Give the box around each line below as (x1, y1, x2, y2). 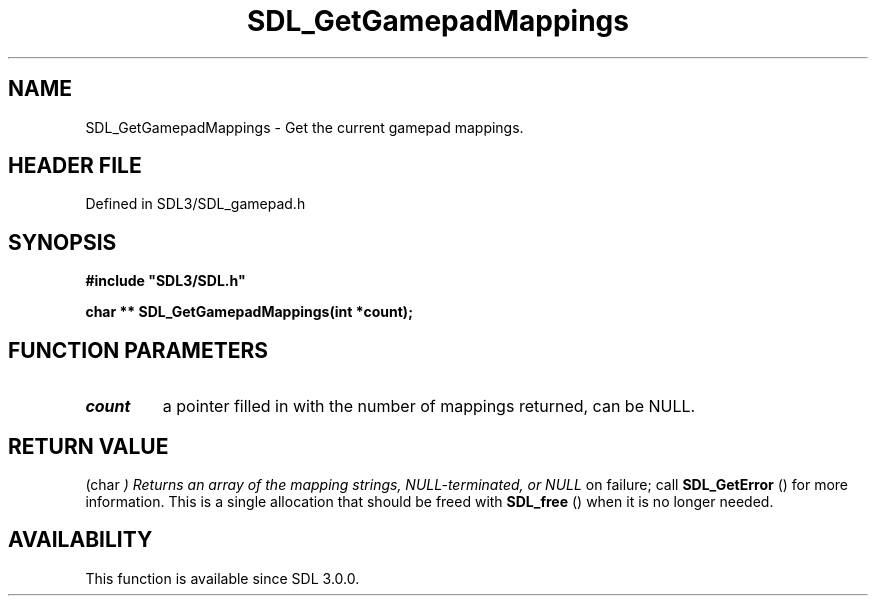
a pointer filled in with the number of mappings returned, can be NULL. (162, 396, 696, 417)
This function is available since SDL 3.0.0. (85, 569, 360, 587)
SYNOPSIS (8, 229, 117, 255)
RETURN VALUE (8, 433, 169, 459)
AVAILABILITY (8, 527, 153, 553)
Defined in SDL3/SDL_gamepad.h (85, 195, 306, 213)
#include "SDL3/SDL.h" (85, 272, 246, 290)
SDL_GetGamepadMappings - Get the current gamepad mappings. (85, 118, 524, 136)
